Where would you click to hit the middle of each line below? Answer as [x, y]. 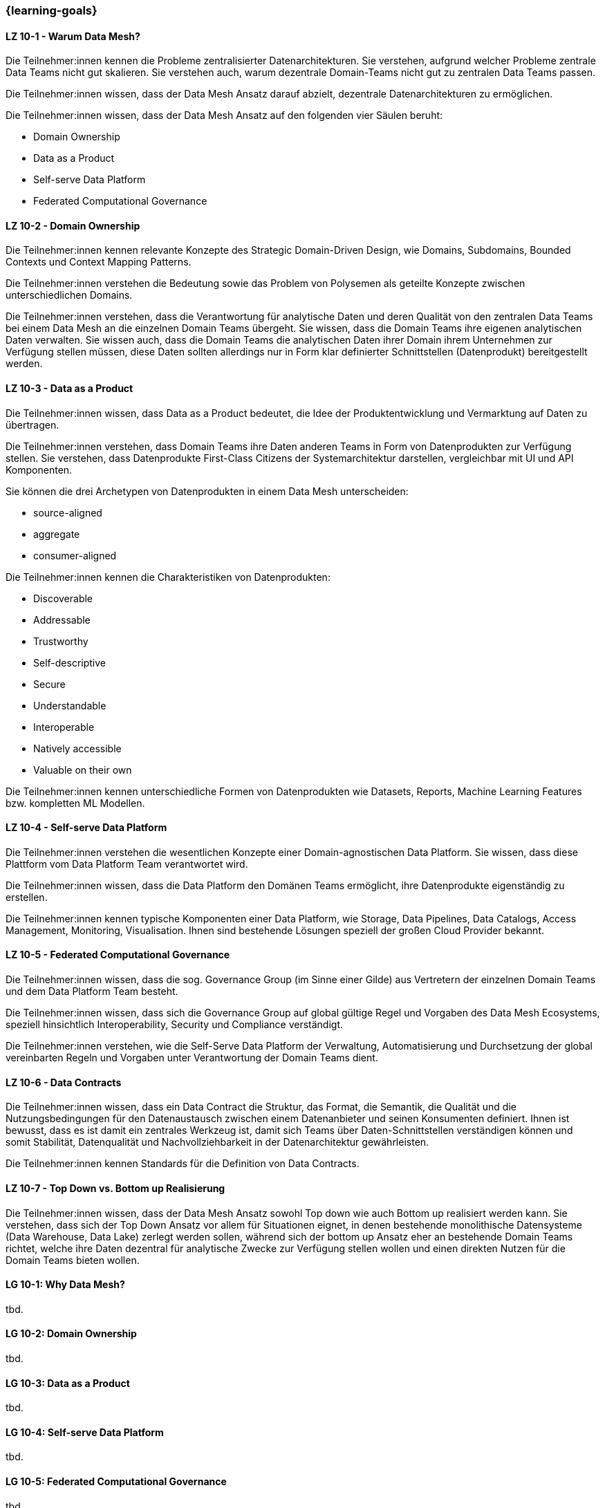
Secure [49, 684]
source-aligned [68, 512]
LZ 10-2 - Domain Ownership [73, 225]
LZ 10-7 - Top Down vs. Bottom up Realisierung [115, 1188]
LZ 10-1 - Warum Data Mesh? [73, 36]
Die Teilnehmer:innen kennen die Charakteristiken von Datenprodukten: [168, 577]
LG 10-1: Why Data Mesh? [65, 1285]
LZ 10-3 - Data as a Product [69, 389]
